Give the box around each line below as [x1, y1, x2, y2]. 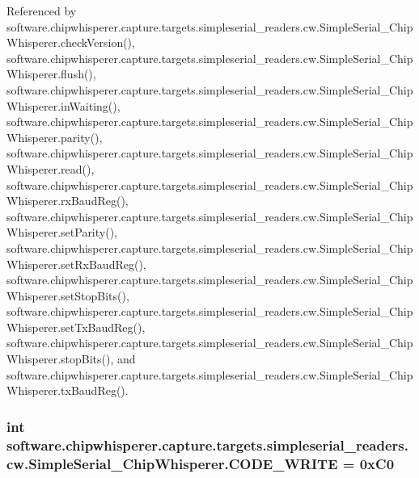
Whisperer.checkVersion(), [6, 34, 135, 51]
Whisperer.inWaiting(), [6, 97, 121, 114]
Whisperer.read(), [6, 160, 95, 177]
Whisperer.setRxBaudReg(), [6, 255, 146, 272]
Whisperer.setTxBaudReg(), [6, 318, 146, 335]
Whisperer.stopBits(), [6, 350, 114, 367]
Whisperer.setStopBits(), [6, 287, 129, 304]
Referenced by [6, 2, 77, 19]
